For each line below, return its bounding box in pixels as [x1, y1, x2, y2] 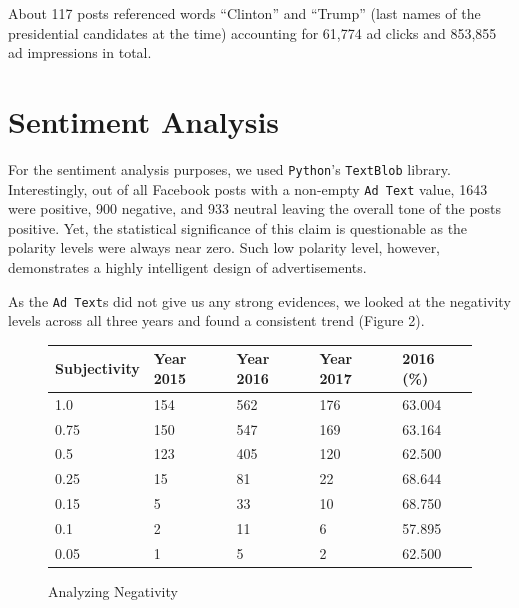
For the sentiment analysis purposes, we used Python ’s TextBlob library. [8, 158, 451, 179]
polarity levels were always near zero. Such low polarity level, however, [8, 237, 441, 258]
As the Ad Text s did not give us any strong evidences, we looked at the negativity [8, 290, 511, 311]
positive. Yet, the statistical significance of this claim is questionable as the [8, 217, 468, 238]
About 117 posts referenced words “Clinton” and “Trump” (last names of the [8, 3, 481, 23]
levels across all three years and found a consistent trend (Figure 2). [8, 310, 425, 331]
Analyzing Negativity [48, 580, 178, 601]
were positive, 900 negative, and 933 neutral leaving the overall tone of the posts [8, 198, 502, 219]
